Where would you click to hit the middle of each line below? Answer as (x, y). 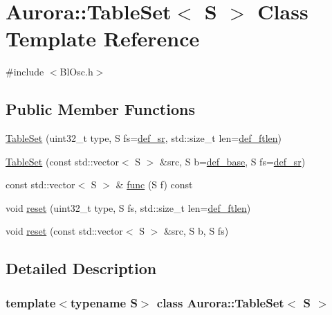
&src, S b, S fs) (196, 231)
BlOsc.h (76, 72)
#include (25, 72)
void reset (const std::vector (64, 231)
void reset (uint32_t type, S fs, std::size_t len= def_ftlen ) (128, 207)
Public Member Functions (100, 109)
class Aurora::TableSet (220, 302)
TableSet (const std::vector (62, 161)
